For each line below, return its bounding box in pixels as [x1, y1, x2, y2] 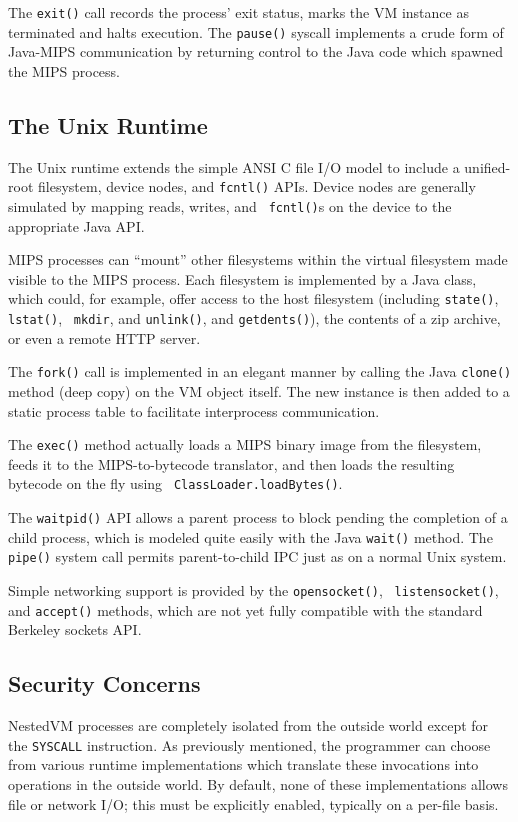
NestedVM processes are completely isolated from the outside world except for [8, 715, 489, 736]
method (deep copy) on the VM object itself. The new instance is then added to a [8, 380, 510, 401]
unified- [464, 156, 511, 177]
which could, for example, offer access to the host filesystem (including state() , [8, 288, 499, 309]
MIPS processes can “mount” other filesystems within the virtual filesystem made [8, 249, 508, 270]
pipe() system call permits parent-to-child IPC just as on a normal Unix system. [8, 546, 507, 567]
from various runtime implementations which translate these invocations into [8, 754, 479, 775]
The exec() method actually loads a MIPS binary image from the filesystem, [8, 434, 482, 455]
